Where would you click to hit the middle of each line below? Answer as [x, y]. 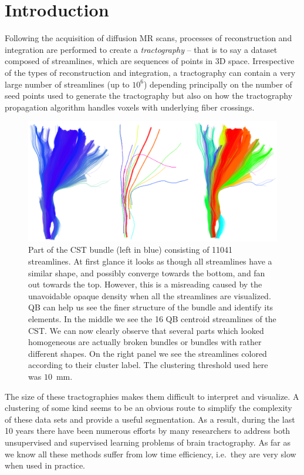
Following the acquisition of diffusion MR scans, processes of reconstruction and [148, 38]
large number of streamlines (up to [67, 84]
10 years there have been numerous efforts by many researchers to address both [148, 431]
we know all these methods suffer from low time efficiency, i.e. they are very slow [151, 454]
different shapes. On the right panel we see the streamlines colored [148, 353]
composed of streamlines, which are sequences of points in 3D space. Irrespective [150, 61]
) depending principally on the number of [218, 84]
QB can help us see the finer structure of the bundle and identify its [151, 307]
